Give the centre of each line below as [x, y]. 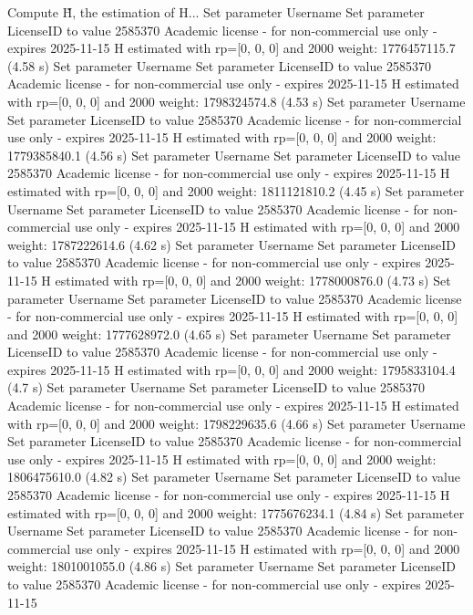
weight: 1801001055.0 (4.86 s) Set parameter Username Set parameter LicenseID [231, 566]
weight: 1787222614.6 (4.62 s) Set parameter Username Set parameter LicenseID [231, 244]
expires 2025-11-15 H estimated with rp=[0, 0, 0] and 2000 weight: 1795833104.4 [231, 369]
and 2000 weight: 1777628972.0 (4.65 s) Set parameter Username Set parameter [229, 334]
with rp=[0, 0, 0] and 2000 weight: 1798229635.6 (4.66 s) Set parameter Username [236, 423]
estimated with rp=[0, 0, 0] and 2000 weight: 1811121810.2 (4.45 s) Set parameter [236, 190]
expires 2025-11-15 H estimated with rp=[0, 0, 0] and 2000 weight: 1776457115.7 [231, 48]
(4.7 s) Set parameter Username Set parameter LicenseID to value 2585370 [216, 387]
